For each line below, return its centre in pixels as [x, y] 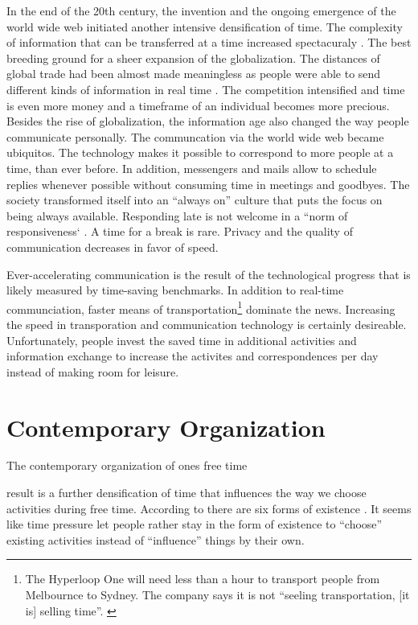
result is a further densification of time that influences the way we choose [186, 493]
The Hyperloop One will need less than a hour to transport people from [203, 579]
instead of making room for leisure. [93, 371]
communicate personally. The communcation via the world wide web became [195, 136]
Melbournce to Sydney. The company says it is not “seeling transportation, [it [217, 594]
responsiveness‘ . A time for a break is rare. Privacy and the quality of [180, 231]
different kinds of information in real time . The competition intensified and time [206, 89]
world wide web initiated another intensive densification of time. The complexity [205, 26]
